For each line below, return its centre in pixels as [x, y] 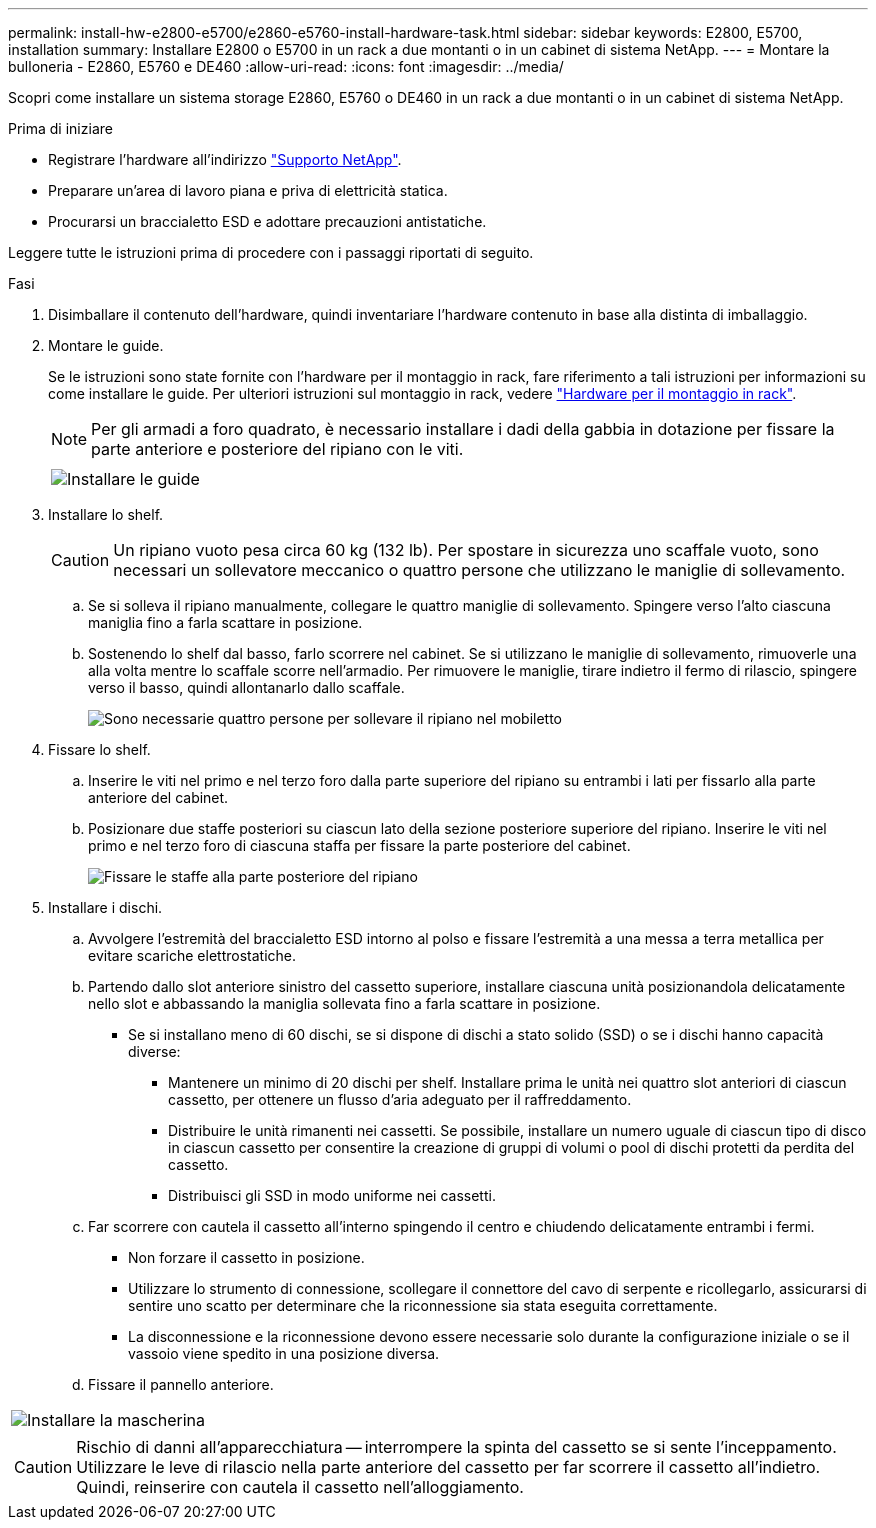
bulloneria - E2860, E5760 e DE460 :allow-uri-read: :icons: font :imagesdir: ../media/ [286, 66]
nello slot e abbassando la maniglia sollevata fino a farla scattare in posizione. [344, 1003]
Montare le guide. [106, 345]
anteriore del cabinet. [158, 797]
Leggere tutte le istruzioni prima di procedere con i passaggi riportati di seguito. [271, 252]
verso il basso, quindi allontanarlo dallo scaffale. [246, 687]
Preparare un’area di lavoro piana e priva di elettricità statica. [248, 190]
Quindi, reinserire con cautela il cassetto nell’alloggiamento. [300, 1487]
